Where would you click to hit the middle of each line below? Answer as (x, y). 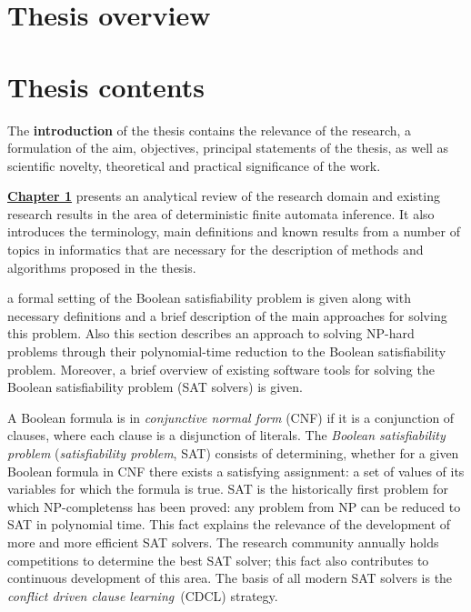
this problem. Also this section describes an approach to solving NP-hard (211, 333)
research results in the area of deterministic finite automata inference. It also (221, 213)
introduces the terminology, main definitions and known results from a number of (234, 231)
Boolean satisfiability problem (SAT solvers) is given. (155, 387)
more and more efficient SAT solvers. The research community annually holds (223, 542)
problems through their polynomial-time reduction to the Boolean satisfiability (227, 351)
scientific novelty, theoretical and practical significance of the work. (194, 165)
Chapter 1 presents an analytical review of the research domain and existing (224, 196)
